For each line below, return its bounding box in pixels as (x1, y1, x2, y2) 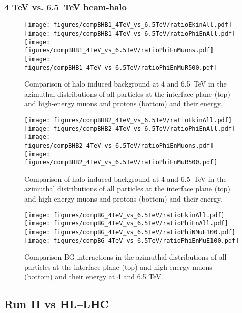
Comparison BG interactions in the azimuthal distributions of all (24, 251, 227, 262)
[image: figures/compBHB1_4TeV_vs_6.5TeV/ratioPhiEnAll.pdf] (24, 30, 236, 37)
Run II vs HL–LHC (4, 296, 109, 312)
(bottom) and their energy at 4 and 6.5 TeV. (24, 271, 163, 282)
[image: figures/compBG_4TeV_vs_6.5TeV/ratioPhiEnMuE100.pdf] (24, 237, 239, 244)
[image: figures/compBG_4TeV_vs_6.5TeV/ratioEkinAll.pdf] (24, 211, 225, 219)
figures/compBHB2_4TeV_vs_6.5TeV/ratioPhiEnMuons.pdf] (24, 141, 214, 149)
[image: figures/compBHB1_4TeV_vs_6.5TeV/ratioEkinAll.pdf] (24, 21, 232, 29)
